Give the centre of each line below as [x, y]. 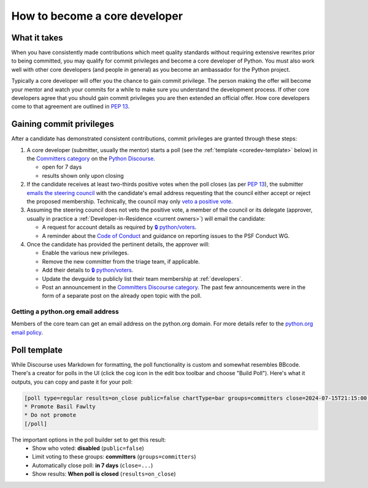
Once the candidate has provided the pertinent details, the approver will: [118, 244]
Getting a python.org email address [65, 311]
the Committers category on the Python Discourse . [91, 159]
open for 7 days [62, 167]
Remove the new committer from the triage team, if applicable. [121, 261]
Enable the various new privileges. [85, 253]
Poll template [37, 350]
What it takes [37, 38]
